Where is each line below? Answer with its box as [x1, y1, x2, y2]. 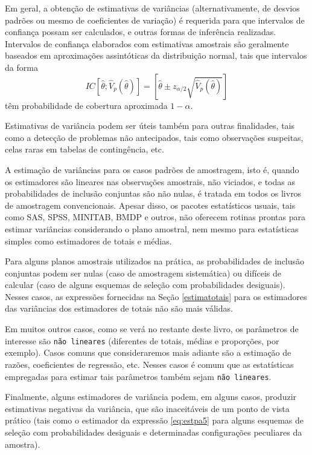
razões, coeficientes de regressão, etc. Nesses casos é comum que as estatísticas [5, 358, 294, 370]
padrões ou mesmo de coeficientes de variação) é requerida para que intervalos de [5, 13, 305, 26]
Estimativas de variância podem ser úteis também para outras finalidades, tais [5, 119, 294, 132]
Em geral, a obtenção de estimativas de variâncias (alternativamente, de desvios [5, 2, 300, 14]
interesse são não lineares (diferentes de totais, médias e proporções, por [5, 334, 279, 347]
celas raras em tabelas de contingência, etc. [5, 143, 164, 155]
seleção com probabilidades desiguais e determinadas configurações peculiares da [5, 425, 302, 438]
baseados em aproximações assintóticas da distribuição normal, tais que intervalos [5, 49, 307, 62]
